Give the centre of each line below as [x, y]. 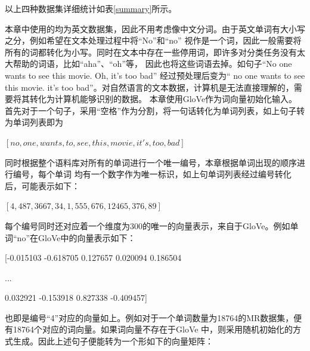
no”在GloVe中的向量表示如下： [76, 237]
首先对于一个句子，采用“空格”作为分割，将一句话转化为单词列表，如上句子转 [155, 110]
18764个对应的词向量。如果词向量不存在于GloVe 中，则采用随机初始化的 [153, 329]
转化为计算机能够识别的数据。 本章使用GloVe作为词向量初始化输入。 [163, 99]
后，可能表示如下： [42, 185]
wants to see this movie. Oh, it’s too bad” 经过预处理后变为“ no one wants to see [155, 75]
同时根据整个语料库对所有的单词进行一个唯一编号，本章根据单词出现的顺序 [151, 162]
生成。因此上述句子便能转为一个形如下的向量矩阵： [113, 341]
